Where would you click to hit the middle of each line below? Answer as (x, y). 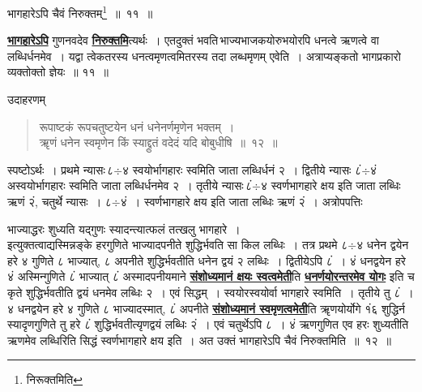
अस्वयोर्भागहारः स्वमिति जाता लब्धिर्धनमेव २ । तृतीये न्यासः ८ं (130, 185)
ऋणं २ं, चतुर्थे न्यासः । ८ (60, 201)
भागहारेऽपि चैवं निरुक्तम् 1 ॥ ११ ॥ (80, 12)
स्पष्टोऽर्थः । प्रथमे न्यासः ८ (61, 169)
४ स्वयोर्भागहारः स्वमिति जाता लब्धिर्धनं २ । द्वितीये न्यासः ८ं (242, 169)
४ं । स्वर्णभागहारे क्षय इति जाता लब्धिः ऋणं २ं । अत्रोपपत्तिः (241, 201)
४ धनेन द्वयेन (383, 245)
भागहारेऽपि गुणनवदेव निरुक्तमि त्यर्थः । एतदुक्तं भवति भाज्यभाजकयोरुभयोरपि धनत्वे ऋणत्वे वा (193, 40)
